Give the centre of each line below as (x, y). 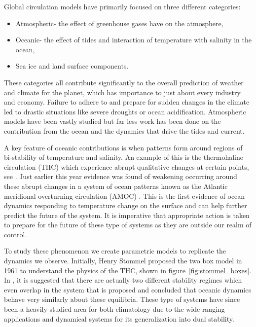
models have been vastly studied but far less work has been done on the (112, 121)
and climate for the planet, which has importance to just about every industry (122, 92)
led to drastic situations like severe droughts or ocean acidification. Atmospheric (125, 111)
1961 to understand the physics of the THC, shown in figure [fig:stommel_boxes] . (128, 270)
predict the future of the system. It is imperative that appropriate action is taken (127, 215)
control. (16, 234)
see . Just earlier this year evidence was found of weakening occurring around (121, 176)
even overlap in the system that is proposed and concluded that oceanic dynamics (128, 289)
